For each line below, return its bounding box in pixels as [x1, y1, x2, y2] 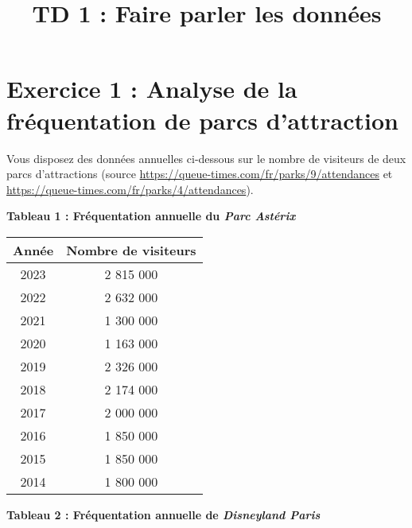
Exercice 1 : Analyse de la [6, 72, 297, 105]
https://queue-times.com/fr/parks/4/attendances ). [6, 181, 254, 197]
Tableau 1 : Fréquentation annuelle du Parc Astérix [6, 208, 296, 224]
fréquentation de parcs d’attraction [6, 103, 398, 136]
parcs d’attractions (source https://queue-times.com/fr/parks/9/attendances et [6, 165, 393, 182]
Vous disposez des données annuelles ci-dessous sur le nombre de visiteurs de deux [6, 149, 406, 166]
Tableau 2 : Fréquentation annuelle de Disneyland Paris [6, 506, 321, 522]
